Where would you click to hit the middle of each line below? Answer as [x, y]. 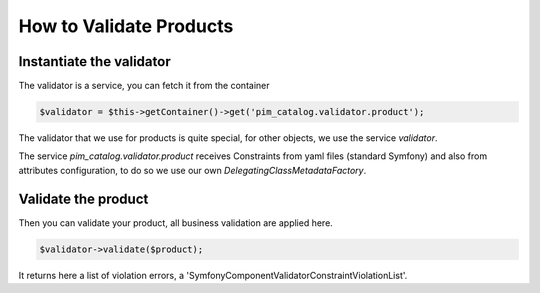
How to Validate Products [126, 26]
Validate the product [83, 198]
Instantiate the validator [94, 61]
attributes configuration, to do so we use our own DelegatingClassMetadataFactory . [192, 170]
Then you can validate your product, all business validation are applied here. [176, 222]
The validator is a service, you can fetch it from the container [144, 86]
